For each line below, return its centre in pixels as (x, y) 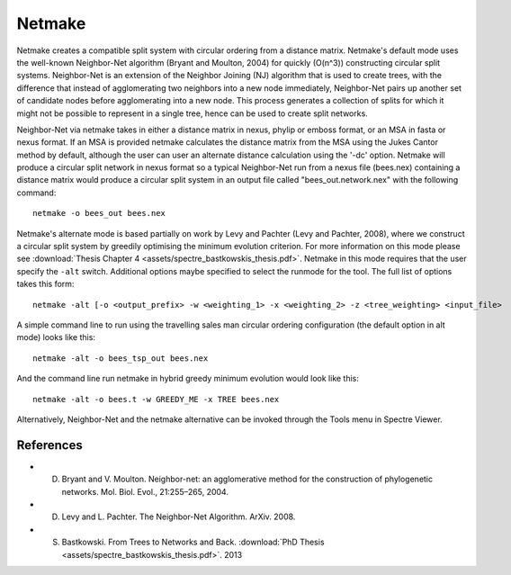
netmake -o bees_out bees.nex (99, 213)
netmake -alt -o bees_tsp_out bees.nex (121, 358)
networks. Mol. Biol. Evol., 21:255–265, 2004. (145, 491)
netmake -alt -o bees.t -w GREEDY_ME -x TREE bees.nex (156, 399)
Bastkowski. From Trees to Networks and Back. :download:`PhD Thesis (193, 542)
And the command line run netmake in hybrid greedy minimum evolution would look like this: (188, 379)
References (49, 445)
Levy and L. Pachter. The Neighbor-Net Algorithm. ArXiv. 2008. (179, 517)
